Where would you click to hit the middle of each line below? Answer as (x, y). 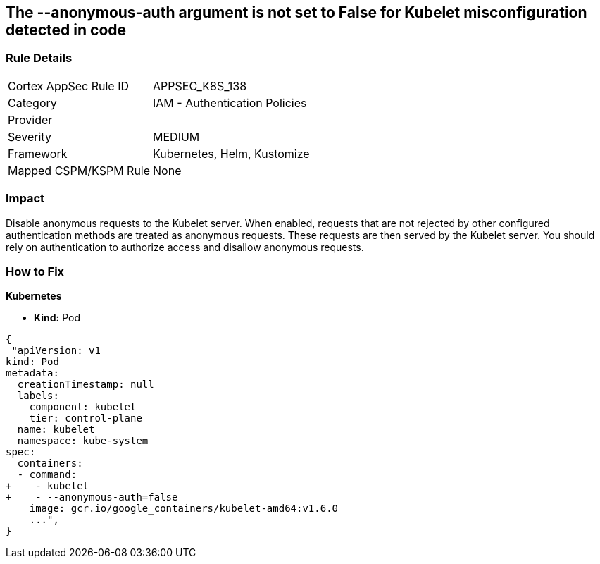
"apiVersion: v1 (56, 351)
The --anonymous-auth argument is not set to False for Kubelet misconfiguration (296, 12)
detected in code (66, 30)
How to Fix (35, 271)
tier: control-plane (86, 418)
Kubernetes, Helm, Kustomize (231, 153)
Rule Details (39, 58)
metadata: (32, 373)
